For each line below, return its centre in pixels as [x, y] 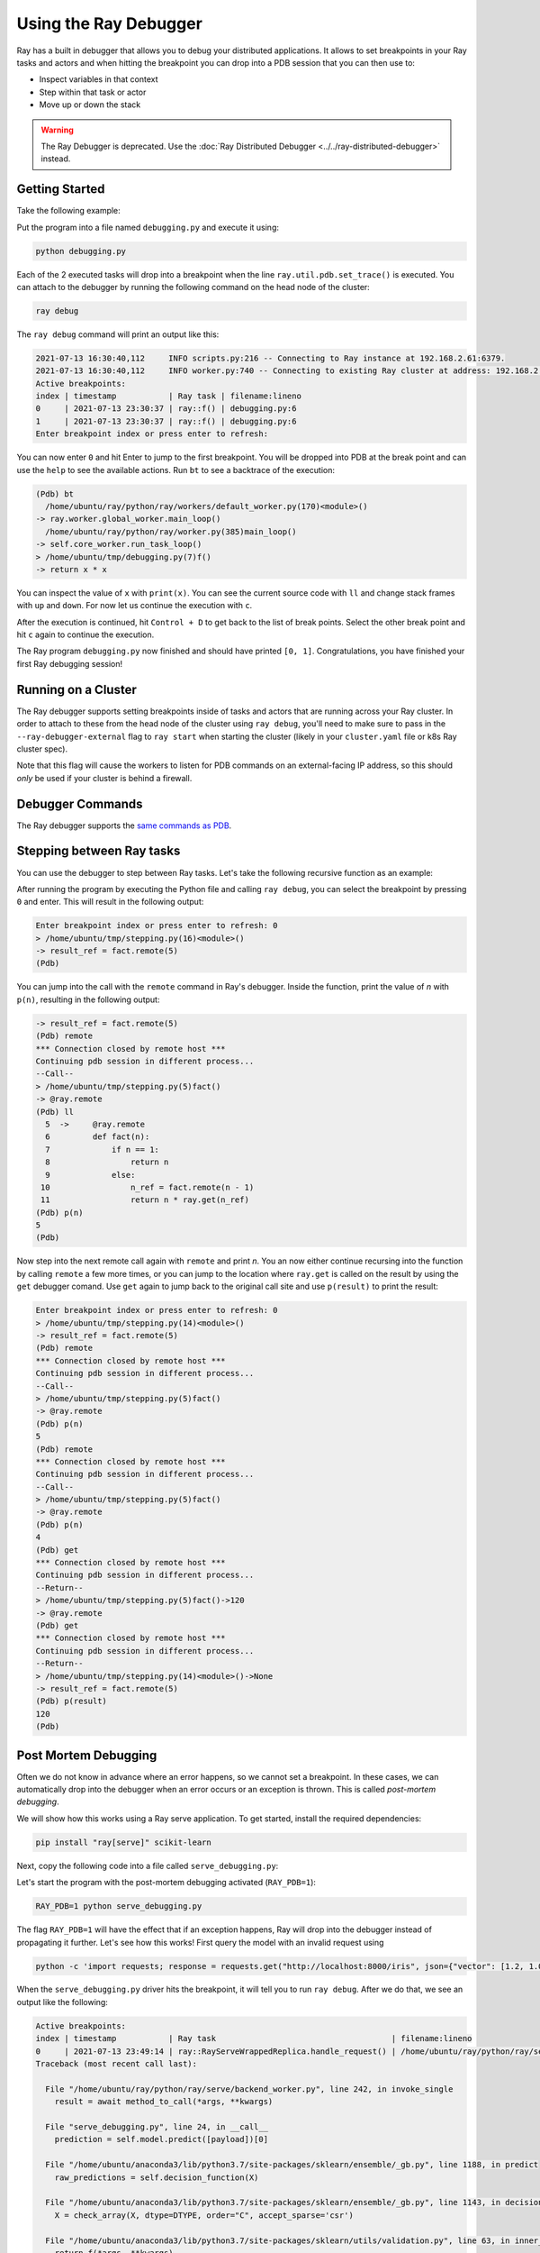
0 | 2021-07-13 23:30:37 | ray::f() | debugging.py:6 [166, 409]
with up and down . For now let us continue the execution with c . [135, 606]
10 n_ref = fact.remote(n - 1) [148, 1187]
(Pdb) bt [55, 494]
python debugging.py [81, 251]
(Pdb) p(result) [72, 1701]
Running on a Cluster [76, 689]
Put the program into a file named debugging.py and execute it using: [148, 227]
